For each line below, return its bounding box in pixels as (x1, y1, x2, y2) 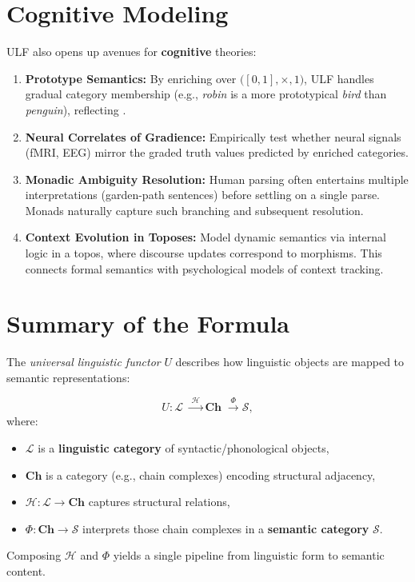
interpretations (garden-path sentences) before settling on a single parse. (25, 186, 381, 203)
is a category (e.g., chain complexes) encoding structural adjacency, (46, 466, 376, 483)
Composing (6, 547, 62, 564)
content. (6, 562, 46, 579)
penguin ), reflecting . (25, 101, 126, 118)
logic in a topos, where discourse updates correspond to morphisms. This (25, 245, 382, 261)
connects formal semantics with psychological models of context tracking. (25, 260, 384, 277)
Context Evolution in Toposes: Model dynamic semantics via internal (25, 229, 387, 245)
